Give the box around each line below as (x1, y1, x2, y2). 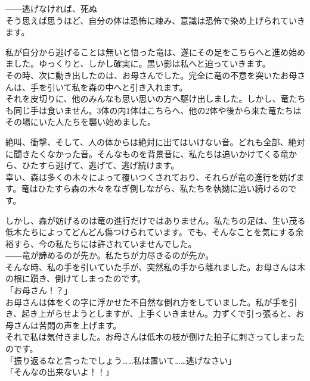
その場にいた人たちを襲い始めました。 (5, 115, 156, 128)
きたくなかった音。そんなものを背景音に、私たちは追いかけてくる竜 (21, 147, 289, 160)
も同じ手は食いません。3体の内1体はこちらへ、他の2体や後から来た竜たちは (5, 104, 302, 116)
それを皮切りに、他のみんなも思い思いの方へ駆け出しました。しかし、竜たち (5, 92, 306, 105)
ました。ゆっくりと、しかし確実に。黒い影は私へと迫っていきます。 (5, 57, 271, 70)
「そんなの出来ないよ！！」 (5, 366, 114, 378)
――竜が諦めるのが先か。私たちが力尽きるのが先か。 (5, 249, 214, 261)
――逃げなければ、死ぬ (5, 2, 97, 14)
